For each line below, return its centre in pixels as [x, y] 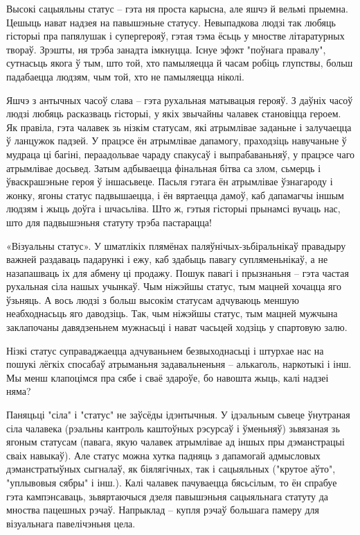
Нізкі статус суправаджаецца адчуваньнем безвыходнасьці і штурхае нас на [165, 350]
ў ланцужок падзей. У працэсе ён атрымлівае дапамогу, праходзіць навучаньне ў [177, 141]
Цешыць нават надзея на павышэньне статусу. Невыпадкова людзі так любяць [171, 22]
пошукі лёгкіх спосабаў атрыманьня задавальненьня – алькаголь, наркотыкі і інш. [179, 364]
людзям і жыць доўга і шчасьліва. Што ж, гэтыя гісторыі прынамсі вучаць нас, [173, 209]
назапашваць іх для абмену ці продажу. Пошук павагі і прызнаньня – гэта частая [178, 272]
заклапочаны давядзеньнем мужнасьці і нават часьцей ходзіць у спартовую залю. [177, 327]
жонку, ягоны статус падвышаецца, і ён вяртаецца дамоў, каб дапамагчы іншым [175, 195]
